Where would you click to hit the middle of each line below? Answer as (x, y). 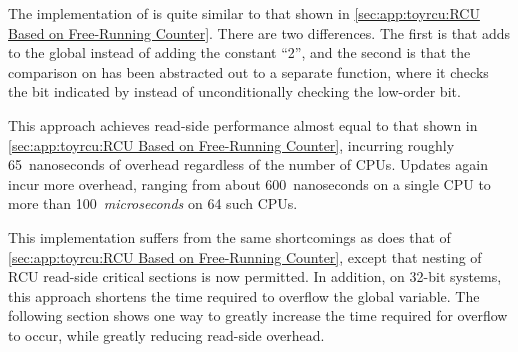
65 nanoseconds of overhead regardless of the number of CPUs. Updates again (248, 164)
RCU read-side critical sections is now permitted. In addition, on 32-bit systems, (255, 276)
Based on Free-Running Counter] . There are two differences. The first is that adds (259, 32)
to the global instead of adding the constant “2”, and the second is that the (239, 52)
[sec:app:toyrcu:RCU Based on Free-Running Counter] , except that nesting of (245, 256)
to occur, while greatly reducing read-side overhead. (166, 334)
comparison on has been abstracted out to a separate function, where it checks (248, 71)
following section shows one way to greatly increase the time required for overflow (258, 315)
